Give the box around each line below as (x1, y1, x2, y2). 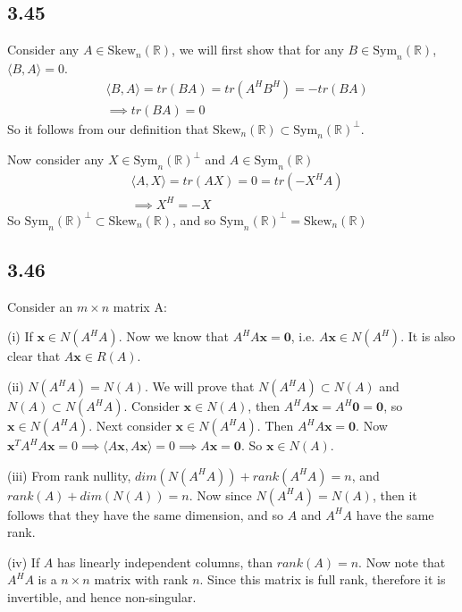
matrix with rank (94, 570, 189, 589)
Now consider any (7, 150, 105, 169)
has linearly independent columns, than (57, 552, 273, 571)
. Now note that (358, 552, 446, 571)
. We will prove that (144, 377, 255, 395)
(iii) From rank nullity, (7, 465, 131, 484)
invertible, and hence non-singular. (7, 587, 197, 606)
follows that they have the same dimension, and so (7, 505, 284, 524)
